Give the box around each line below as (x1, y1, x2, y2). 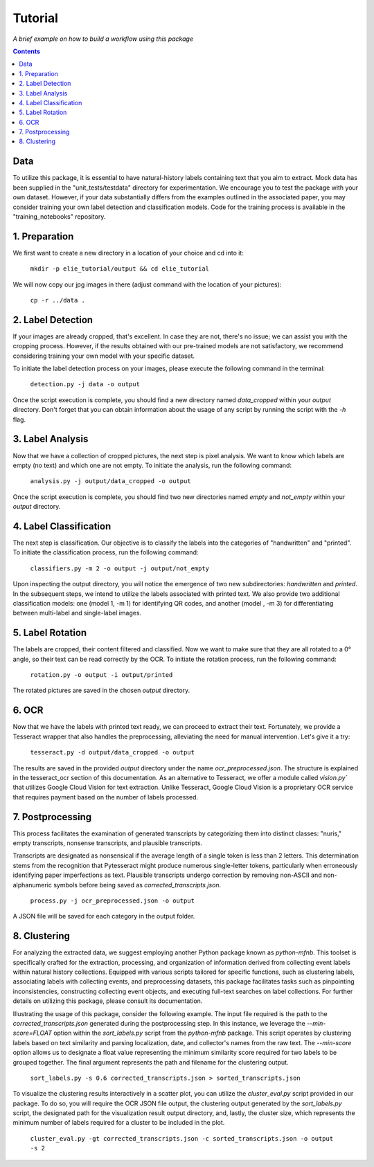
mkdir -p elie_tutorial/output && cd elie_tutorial (30, 265, 210, 273)
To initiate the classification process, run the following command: (12, 548, 199, 557)
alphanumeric (12, 880, 52, 889)
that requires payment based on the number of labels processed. (12, 793, 199, 801)
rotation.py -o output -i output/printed (30, 671, 173, 679)
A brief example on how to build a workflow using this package (12, 35, 194, 43)
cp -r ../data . (30, 296, 86, 304)
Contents (12, 47, 41, 55)
